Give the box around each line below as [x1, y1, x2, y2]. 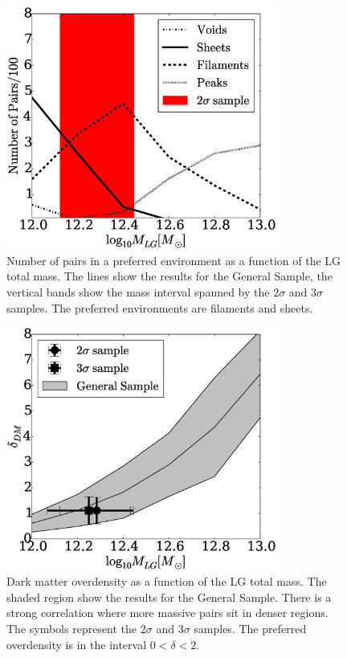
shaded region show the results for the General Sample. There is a [6, 588, 332, 605]
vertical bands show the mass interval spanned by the [6, 283, 270, 300]
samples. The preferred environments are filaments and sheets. [6, 299, 313, 316]
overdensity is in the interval [6, 636, 147, 652]
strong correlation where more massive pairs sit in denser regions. [6, 604, 329, 621]
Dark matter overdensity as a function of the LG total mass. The [6, 573, 327, 590]
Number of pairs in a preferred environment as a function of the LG [6, 251, 341, 268]
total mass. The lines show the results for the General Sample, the [6, 268, 333, 284]
